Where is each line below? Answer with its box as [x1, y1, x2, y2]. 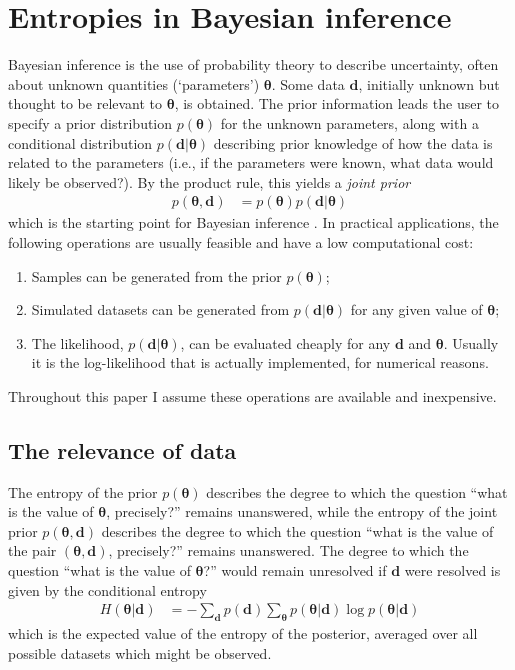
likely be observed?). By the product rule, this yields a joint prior [8, 171, 411, 192]
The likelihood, [31, 332, 124, 353]
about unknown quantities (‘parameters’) [8, 73, 260, 94]
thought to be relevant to [8, 93, 163, 114]
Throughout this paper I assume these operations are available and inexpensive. [8, 385, 497, 406]
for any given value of [350, 299, 483, 320]
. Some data [271, 73, 345, 94]
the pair [8, 540, 57, 561]
